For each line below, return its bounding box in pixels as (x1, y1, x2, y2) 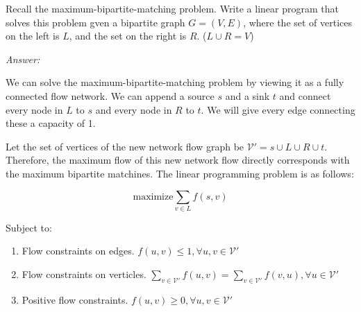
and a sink (225, 88, 270, 103)
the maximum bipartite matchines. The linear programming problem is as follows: (6, 166, 354, 180)
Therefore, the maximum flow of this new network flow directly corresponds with (6, 153, 350, 167)
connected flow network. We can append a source (6, 88, 215, 103)
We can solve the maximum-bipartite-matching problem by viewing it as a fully (6, 75, 344, 89)
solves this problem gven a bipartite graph (6, 15, 185, 29)
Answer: (6, 51, 40, 66)
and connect (279, 88, 331, 103)
